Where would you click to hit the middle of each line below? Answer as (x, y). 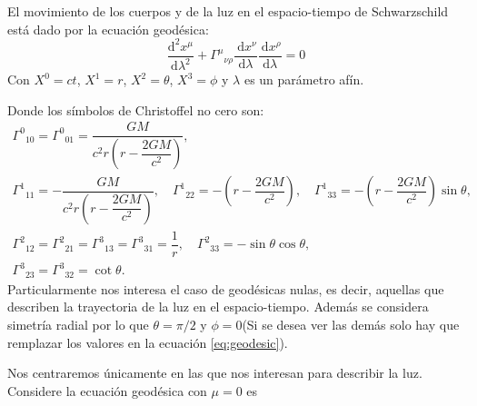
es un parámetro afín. (304, 79)
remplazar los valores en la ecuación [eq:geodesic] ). (148, 342)
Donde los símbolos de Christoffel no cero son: (136, 109)
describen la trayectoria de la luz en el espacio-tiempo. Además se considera (218, 307)
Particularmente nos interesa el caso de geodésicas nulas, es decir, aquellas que (226, 288)
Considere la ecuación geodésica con (107, 390)
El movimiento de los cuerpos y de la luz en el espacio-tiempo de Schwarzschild (228, 11)
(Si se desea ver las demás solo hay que (351, 324)
